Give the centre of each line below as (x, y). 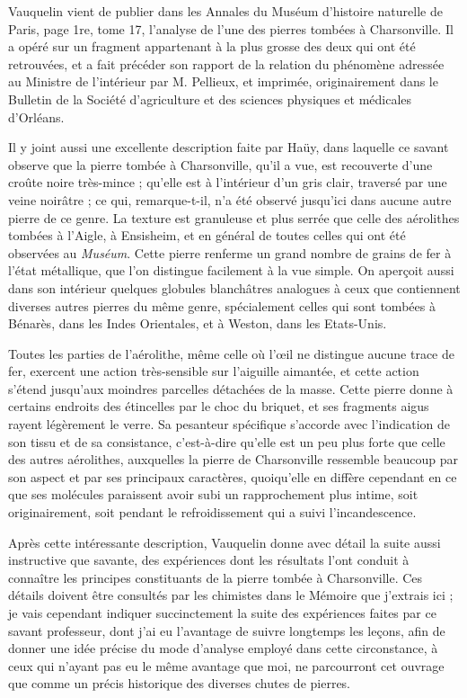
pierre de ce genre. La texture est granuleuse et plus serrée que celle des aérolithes (234, 217)
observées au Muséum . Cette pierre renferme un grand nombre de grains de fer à (230, 252)
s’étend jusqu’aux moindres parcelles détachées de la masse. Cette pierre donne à (231, 388)
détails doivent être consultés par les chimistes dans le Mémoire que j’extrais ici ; (231, 595)
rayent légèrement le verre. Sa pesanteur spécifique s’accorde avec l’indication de (229, 424)
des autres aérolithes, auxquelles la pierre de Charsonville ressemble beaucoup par (233, 459)
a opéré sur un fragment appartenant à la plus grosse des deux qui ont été (212, 46)
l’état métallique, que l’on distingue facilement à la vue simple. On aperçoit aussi (231, 270)
